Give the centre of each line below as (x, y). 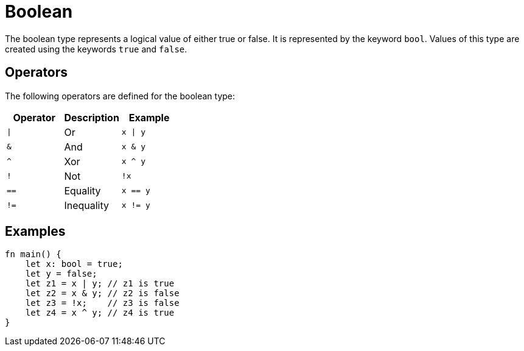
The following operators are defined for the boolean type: (120, 96)
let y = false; (61, 274)
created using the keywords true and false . (96, 49)
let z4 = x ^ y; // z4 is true (100, 313)
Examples (35, 232)
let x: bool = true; (74, 264)
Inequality (87, 205)
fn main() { (33, 254)
